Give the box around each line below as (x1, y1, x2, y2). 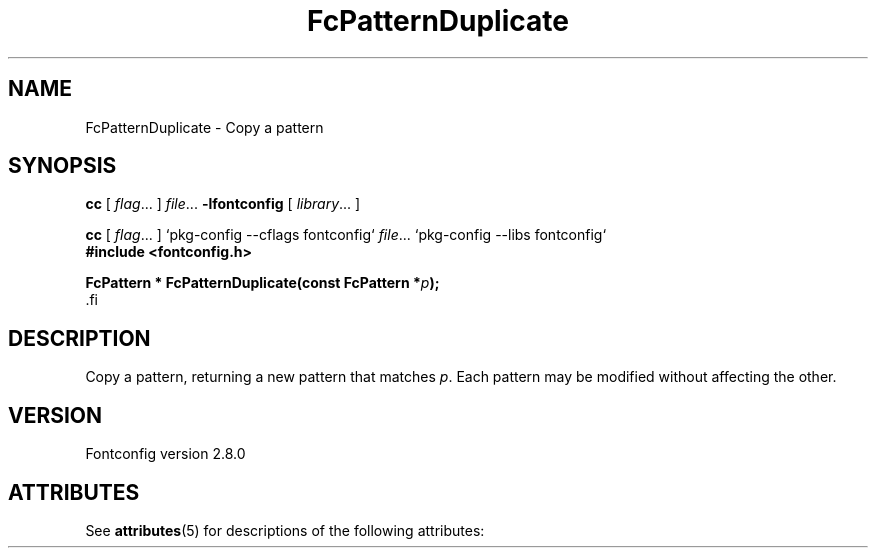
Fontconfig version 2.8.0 (85, 445, 246, 463)
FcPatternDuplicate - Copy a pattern (85, 118, 324, 136)
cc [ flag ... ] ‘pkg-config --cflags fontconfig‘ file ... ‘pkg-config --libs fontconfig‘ (85, 226, 607, 244)
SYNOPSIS (8, 153, 117, 179)
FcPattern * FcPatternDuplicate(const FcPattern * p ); (85, 274, 440, 292)
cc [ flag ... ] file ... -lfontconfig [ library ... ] (85, 195, 361, 213)
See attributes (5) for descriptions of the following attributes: (85, 521, 485, 539)
